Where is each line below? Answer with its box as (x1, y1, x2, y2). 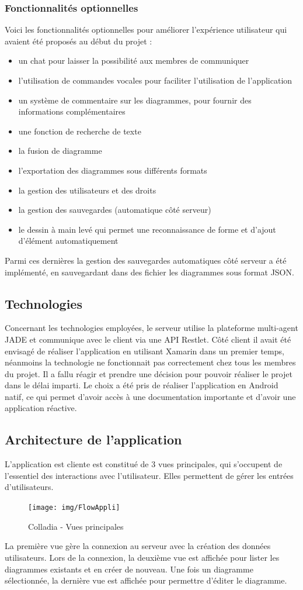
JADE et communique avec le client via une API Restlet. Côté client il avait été (5, 333, 291, 345)
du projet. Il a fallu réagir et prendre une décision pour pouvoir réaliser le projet (5, 367, 292, 379)
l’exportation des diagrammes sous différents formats (18, 164, 207, 176)
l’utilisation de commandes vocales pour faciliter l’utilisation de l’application (18, 74, 292, 86)
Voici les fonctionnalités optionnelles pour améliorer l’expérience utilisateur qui (5, 23, 287, 36)
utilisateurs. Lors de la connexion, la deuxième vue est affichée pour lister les (5, 551, 280, 563)
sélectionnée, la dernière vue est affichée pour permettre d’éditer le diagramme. (5, 574, 287, 586)
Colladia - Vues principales (28, 520, 124, 532)
